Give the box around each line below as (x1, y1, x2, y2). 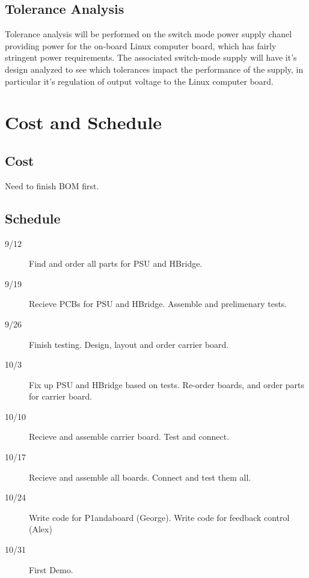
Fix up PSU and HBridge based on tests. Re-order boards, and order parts (29, 378, 305, 391)
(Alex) (29, 523, 52, 535)
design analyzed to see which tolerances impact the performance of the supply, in (5, 62, 304, 75)
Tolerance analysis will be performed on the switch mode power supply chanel (5, 28, 292, 40)
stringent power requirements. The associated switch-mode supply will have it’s (5, 51, 297, 64)
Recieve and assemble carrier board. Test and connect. (29, 430, 230, 443)
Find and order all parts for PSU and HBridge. (29, 257, 203, 270)
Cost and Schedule (5, 110, 162, 135)
